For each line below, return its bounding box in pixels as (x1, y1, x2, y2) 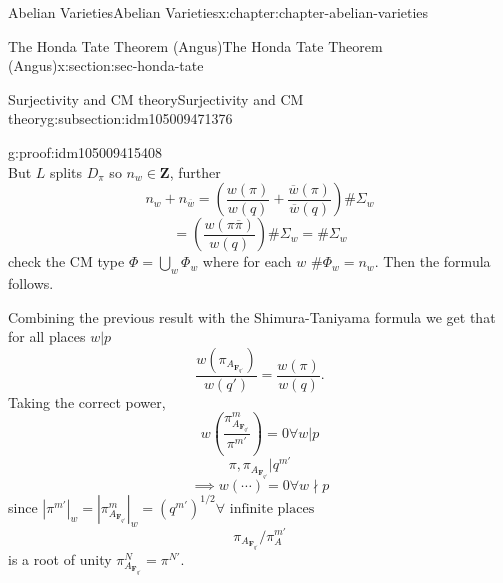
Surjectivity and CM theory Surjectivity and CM (8, 88, 304, 109)
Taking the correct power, (8, 391, 166, 412)
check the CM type (8, 251, 125, 272)
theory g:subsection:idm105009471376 (8, 108, 233, 129)
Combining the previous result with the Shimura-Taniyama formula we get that (8, 306, 496, 327)
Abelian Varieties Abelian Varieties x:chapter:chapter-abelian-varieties (8, 2, 429, 22)
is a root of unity (8, 548, 112, 569)
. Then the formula (374, 251, 491, 272)
